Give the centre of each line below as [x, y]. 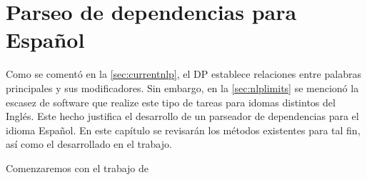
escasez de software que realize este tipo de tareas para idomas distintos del [171, 102]
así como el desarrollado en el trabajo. [89, 144]
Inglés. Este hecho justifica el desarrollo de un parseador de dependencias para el [182, 116]
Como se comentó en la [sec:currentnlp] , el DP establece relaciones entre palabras [183, 74]
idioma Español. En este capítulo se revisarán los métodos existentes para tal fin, [183, 130]
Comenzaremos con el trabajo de [77, 167]
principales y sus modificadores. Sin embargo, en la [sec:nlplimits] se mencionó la [182, 87]
